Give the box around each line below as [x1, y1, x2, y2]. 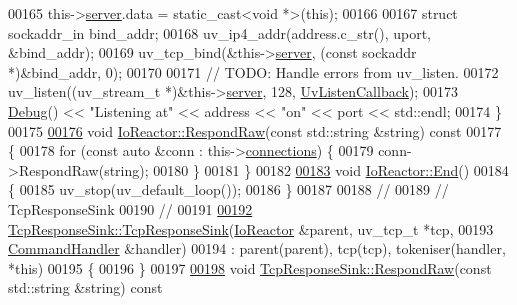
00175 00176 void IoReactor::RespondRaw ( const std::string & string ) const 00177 [8, 120, 502, 141]
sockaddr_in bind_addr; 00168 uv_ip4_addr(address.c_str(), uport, [8, 22, 431, 43]
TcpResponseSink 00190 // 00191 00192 [8, 198, 253, 219]
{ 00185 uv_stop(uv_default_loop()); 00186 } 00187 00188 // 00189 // [8, 179, 449, 200]
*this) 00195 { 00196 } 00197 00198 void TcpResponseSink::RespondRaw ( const [8, 257, 492, 278]
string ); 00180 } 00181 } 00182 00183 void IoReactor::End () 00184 [104, 159, 509, 180]
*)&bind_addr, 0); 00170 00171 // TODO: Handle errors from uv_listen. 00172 [8, 61, 499, 82]
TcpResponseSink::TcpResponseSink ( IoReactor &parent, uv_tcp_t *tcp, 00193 [8, 218, 494, 239]
